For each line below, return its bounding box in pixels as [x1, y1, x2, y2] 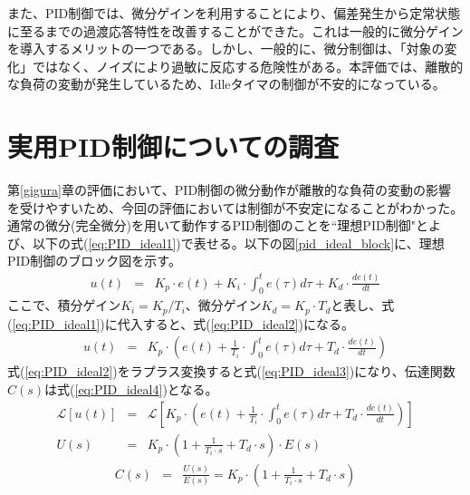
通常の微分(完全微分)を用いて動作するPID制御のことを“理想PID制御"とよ [7, 216, 441, 235]
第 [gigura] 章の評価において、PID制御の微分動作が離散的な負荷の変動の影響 [7, 180, 452, 199]
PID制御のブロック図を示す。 [7, 251, 181, 270]
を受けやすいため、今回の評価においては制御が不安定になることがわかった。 [7, 198, 464, 217]
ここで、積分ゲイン [7, 296, 121, 315]
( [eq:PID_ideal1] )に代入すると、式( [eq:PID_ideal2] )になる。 [7, 314, 354, 333]
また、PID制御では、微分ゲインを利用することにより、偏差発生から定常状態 [7, 4, 461, 22]
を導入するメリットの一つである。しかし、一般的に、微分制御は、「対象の [7, 39, 445, 58]
